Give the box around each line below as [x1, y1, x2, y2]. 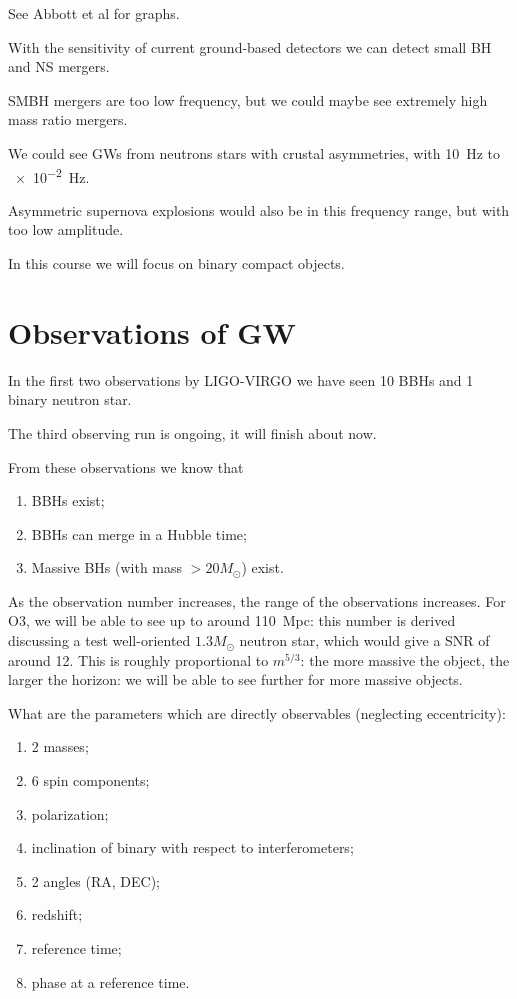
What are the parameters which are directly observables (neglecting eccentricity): [8, 702, 506, 723]
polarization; [31, 803, 109, 824]
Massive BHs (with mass [31, 557, 183, 578]
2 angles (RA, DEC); [31, 870, 161, 891]
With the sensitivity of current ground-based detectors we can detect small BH [8, 36, 492, 57]
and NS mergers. [8, 56, 110, 77]
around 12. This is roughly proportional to [8, 649, 269, 670]
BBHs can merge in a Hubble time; [31, 523, 247, 544]
